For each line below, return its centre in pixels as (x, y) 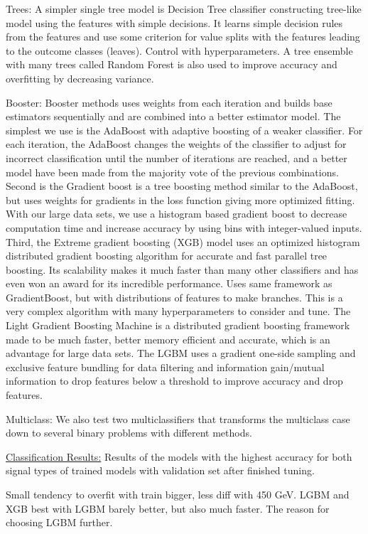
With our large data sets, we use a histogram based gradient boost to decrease (177, 214)
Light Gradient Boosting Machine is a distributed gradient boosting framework (178, 325)
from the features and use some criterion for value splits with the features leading (183, 37)
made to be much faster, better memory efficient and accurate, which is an (168, 339)
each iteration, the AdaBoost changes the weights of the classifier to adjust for (176, 144)
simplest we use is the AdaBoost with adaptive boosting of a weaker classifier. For (184, 130)
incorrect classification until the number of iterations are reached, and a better (177, 157)
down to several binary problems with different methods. (129, 433)
